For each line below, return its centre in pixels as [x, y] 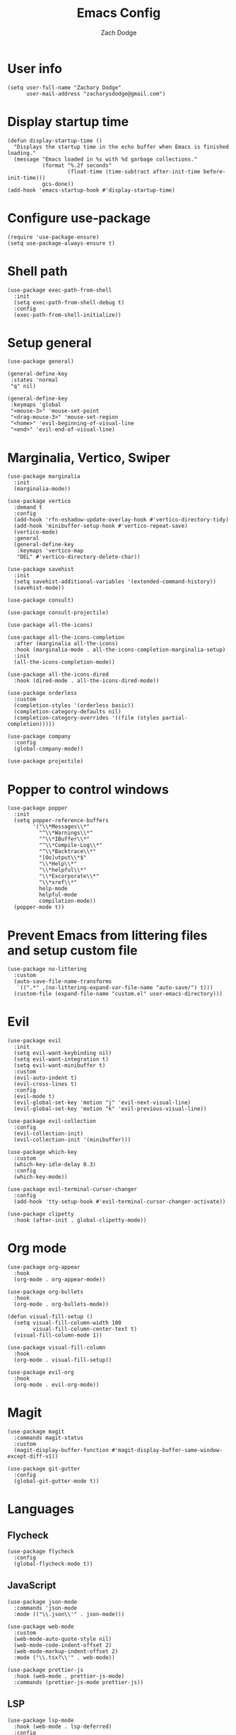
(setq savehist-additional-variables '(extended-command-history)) [115, 582]
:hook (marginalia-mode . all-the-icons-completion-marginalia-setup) [120, 650]
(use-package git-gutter [44, 1469]
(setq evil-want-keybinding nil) [63, 1053]
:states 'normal [34, 380]
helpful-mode [58, 895]
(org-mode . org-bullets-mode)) [61, 1304]
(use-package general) [41, 362]
